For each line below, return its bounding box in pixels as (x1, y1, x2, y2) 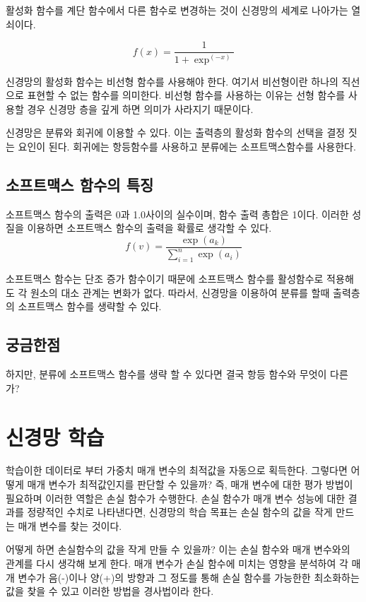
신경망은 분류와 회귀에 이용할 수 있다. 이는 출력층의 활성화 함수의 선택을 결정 (6, 125, 346, 140)
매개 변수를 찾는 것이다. (18, 518, 122, 533)
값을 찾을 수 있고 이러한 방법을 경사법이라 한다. (6, 584, 214, 598)
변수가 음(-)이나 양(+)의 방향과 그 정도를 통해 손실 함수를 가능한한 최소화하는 (18, 569, 360, 584)
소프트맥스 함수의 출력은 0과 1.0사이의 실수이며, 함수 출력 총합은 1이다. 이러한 (6, 206, 349, 221)
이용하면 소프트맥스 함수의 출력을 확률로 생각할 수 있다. (27, 220, 272, 235)
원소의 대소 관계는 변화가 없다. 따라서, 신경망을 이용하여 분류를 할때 (30, 285, 330, 300)
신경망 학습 (6, 422, 105, 451)
